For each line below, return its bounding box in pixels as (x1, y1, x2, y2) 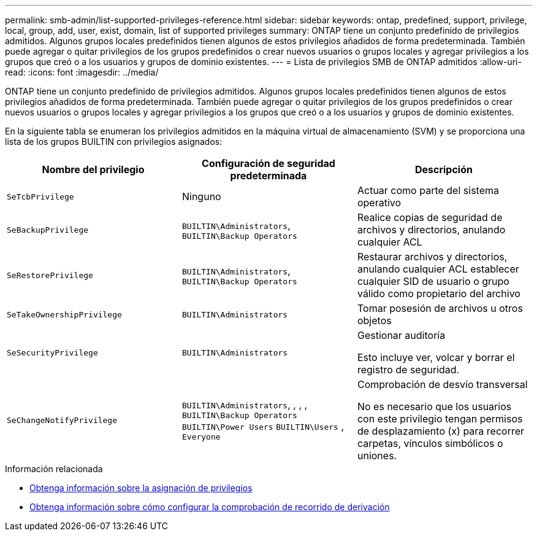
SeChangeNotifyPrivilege (7, 415, 118, 425)
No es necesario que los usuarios (357, 400, 512, 413)
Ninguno (181, 190, 221, 203)
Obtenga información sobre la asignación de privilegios (29, 483, 253, 493)
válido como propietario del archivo (357, 287, 520, 300)
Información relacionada (5, 464, 103, 474)
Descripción (414, 163, 473, 176)
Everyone (181, 432, 221, 441)
